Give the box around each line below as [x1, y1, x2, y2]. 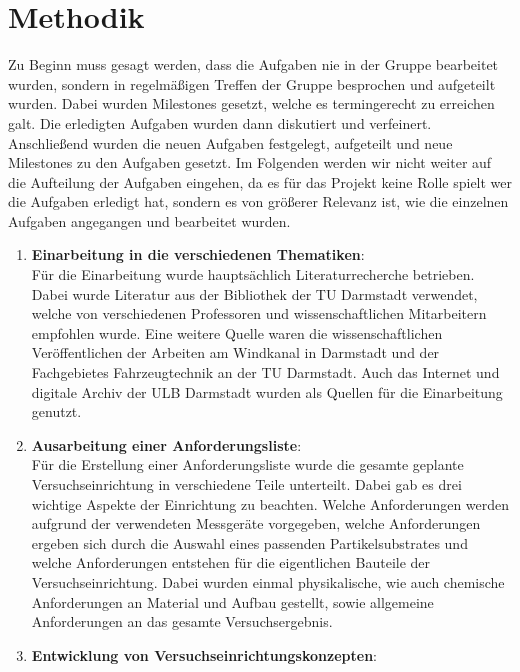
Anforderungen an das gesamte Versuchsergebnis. [31, 611, 333, 632]
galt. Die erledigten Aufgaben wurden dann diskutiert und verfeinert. [8, 112, 432, 133]
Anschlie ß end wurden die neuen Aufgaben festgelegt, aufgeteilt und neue [8, 132, 453, 153]
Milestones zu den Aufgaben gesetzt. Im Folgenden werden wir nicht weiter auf [8, 152, 492, 173]
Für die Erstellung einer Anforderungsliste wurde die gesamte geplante [31, 454, 464, 475]
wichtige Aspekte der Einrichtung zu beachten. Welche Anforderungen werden [31, 493, 510, 514]
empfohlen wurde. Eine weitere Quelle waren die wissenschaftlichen [31, 322, 443, 343]
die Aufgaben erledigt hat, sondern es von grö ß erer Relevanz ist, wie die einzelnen [8, 191, 509, 212]
